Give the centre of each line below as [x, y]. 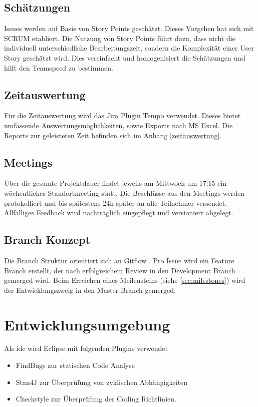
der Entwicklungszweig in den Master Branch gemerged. [90, 290]
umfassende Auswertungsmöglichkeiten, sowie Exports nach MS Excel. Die [118, 125]
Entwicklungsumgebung [87, 324]
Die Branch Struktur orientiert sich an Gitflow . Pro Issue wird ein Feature [119, 260]
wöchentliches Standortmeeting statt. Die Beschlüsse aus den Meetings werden [124, 192]
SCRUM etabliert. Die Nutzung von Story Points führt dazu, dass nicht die [120, 38]
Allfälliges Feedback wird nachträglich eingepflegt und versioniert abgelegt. [119, 213]
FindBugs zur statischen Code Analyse [75, 365]
